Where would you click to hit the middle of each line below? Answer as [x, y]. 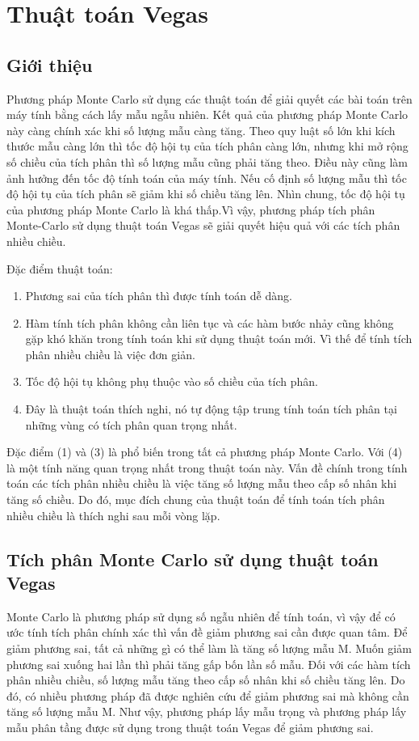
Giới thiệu [50, 64]
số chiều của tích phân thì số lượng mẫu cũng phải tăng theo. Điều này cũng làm [207, 161]
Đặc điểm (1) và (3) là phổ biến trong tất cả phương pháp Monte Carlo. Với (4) [205, 452]
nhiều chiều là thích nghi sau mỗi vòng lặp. [113, 515]
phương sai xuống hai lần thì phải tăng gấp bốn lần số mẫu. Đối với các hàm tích [209, 664]
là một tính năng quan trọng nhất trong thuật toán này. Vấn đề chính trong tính [207, 467]
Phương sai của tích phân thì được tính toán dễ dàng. [159, 296]
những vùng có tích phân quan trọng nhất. [131, 424]
